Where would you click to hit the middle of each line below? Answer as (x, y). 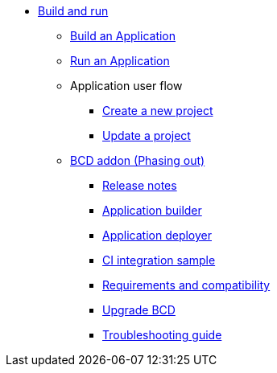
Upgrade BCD (139, 310)
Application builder (152, 210)
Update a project (147, 135)
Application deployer (157, 235)
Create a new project (158, 111)
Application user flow (126, 86)
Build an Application (123, 36)
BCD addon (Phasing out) (138, 160)
